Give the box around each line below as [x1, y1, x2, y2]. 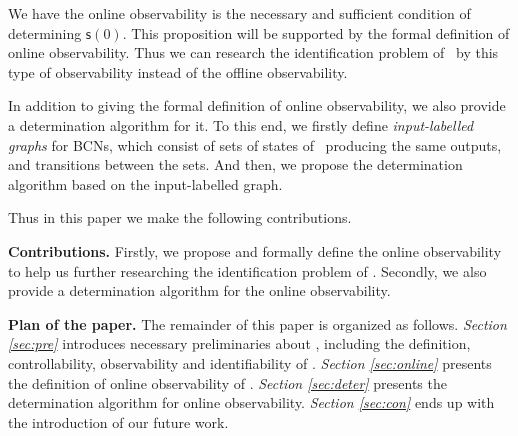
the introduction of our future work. [8, 411, 229, 432]
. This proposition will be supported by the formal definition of [122, 22, 510, 43]
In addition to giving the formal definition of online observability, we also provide [8, 95, 506, 116]
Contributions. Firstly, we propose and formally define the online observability [8, 240, 502, 261]
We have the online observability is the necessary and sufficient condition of [8, 3, 471, 23]
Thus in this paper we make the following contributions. [8, 207, 352, 228]
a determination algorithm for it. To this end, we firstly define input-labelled [8, 114, 474, 135]
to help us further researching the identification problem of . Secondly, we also [8, 260, 487, 281]
